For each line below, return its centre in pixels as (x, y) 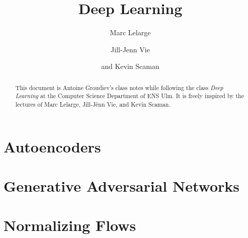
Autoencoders (52, 146)
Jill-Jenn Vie (130, 49)
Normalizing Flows (70, 225)
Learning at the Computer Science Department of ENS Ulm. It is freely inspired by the (130, 96)
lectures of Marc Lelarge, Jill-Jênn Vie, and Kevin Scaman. (93, 104)
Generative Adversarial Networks (122, 186)
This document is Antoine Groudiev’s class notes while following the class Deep (119, 87)
